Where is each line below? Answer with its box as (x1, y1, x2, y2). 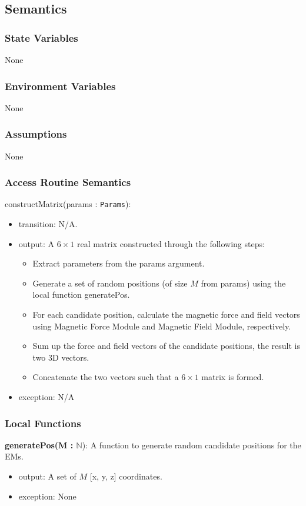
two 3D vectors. (32, 351, 89, 363)
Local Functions (5, 415, 81, 430)
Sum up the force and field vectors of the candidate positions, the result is (32, 339, 300, 352)
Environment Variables (5, 78, 116, 93)
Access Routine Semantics (5, 175, 131, 189)
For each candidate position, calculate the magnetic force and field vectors (32, 308, 300, 321)
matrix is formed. (201, 371, 264, 383)
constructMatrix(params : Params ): (5, 198, 131, 210)
